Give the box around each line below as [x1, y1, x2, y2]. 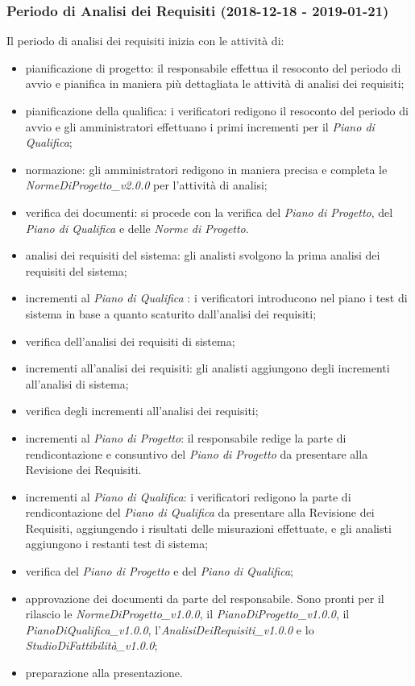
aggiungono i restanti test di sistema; [25, 535, 209, 552]
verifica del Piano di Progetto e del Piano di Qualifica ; [25, 563, 294, 580]
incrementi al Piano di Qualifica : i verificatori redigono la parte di [25, 488, 351, 505]
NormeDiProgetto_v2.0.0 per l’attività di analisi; [25, 177, 268, 193]
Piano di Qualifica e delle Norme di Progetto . [25, 219, 249, 236]
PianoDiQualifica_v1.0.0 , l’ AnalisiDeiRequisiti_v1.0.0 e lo [25, 621, 314, 638]
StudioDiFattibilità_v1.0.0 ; [25, 637, 158, 654]
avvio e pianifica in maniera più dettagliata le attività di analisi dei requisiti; [25, 75, 405, 92]
